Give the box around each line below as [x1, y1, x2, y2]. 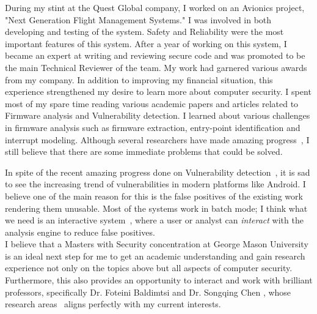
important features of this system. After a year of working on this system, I [5, 37, 287, 50]
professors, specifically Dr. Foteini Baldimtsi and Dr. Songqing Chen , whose [5, 285, 291, 298]
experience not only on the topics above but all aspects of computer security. [5, 261, 293, 274]
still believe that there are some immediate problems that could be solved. [5, 145, 283, 158]
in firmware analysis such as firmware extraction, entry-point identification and [5, 121, 301, 133]
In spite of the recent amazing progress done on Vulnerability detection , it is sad [5, 165, 310, 178]
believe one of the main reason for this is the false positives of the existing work [5, 189, 303, 202]
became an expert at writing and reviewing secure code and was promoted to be [5, 49, 305, 62]
